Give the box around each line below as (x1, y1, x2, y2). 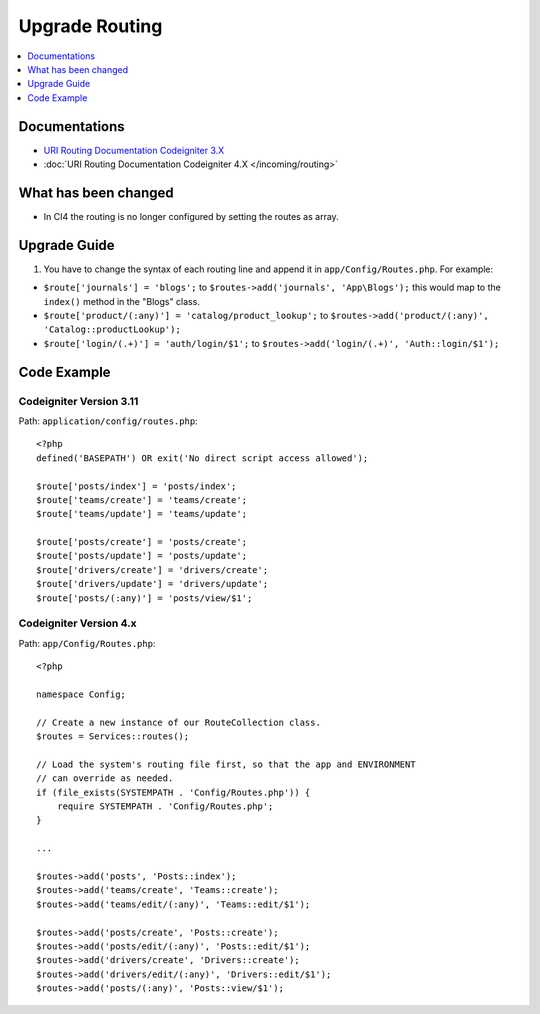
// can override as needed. (36, 773, 174, 784)
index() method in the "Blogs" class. (43, 295, 200, 307)
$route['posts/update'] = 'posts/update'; (36, 550, 248, 562)
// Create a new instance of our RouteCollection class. (36, 716, 322, 728)
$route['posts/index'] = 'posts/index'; (36, 480, 237, 492)
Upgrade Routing (18, 15, 163, 37)
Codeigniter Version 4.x (18, 616, 137, 630)
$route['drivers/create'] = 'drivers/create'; (36, 564, 269, 575)
